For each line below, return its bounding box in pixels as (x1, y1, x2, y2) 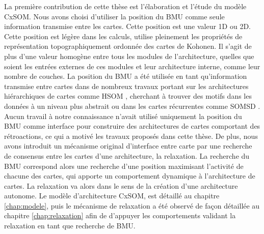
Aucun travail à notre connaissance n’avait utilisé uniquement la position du (4, 110, 242, 121)
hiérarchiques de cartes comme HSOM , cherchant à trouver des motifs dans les (4, 91, 252, 101)
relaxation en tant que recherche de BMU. (4, 220, 136, 231)
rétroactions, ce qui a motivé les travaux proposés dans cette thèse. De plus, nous (4, 130, 258, 141)
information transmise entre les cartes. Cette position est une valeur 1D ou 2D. (4, 21, 251, 32)
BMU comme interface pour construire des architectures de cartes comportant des (4, 121, 260, 131)
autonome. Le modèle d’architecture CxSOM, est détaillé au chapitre (4, 190, 220, 201)
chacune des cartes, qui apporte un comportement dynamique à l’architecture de (4, 170, 255, 181)
